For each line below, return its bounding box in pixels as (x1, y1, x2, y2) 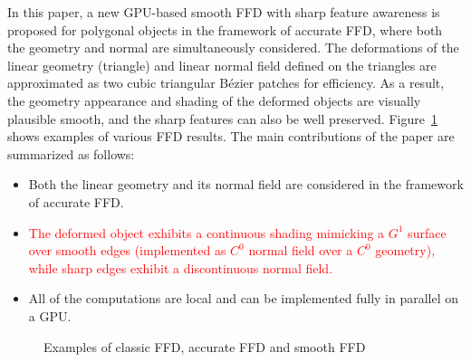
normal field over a (248, 241, 353, 260)
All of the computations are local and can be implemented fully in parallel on (28, 289, 459, 308)
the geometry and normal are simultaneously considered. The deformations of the (7, 38, 459, 57)
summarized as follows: (7, 144, 135, 163)
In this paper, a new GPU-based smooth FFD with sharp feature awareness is (7, 3, 440, 21)
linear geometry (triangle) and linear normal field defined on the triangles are (7, 55, 437, 74)
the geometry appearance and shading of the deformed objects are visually (7, 90, 421, 110)
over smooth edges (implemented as (28, 241, 226, 260)
